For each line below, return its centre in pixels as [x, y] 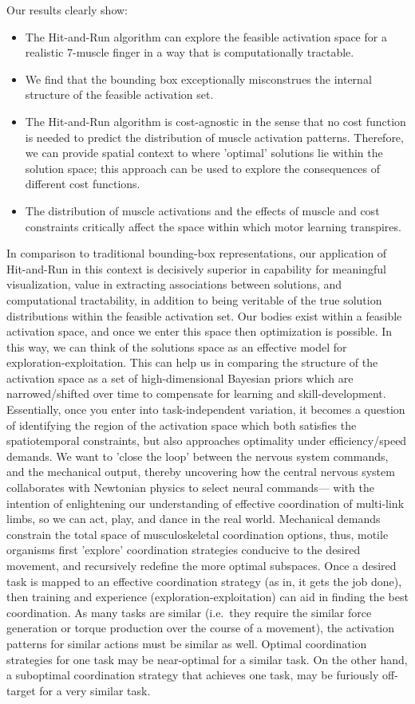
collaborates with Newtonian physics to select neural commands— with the [190, 488]
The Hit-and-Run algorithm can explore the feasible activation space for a [206, 36]
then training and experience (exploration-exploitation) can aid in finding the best [207, 597]
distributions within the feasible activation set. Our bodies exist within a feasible [204, 315]
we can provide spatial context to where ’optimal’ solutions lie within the [204, 153]
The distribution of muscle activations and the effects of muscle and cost [202, 210]
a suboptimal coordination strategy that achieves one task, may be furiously [193, 675]
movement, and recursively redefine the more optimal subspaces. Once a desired [202, 565]
